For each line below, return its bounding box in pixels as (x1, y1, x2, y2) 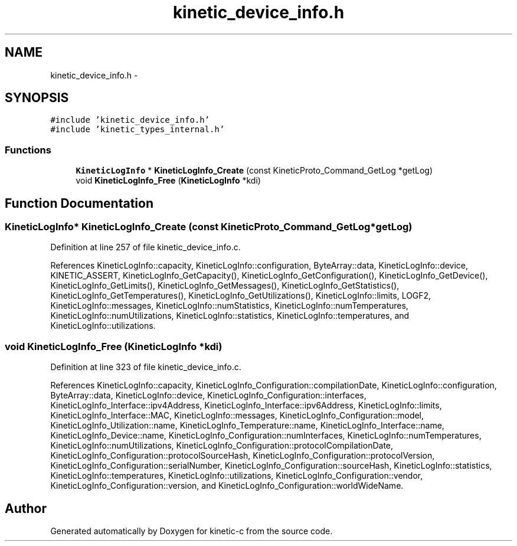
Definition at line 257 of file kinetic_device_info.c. (50, 242, 241, 253)
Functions (5, 143, 51, 156)
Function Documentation (5, 195, 153, 211)
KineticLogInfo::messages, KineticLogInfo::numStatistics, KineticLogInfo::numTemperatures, (50, 300, 408, 311)
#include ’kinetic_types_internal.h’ (50, 125, 225, 135)
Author (5, 501, 47, 516)
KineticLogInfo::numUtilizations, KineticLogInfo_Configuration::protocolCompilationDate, (50, 440, 394, 451)
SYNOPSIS (5, 90, 69, 106)
